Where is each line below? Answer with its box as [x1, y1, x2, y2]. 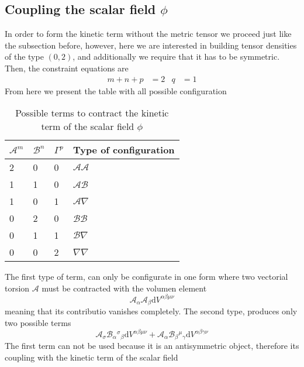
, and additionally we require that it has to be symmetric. [72, 50, 280, 63]
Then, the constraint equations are [5, 61, 129, 74]
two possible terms [5, 316, 71, 328]
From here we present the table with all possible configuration [5, 84, 227, 97]
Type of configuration [72, 143, 175, 157]
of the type [5, 50, 44, 63]
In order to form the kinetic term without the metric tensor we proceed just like [5, 28, 292, 40]
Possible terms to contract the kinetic [15, 106, 169, 120]
